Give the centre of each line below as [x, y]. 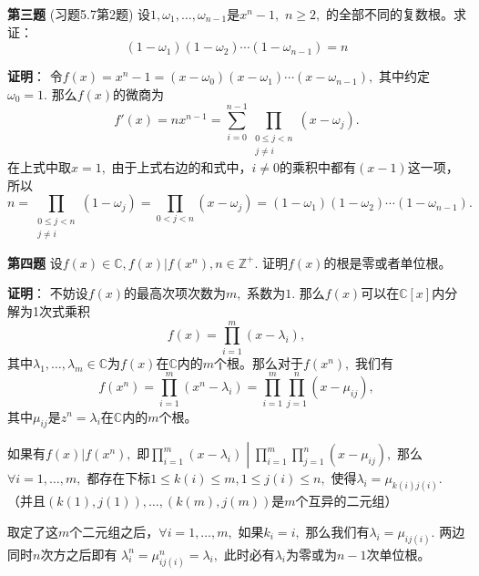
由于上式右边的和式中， [182, 166]
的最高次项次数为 [175, 293]
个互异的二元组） [347, 501]
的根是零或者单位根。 [387, 262]
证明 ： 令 [35, 76]
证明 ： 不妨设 [48, 293]
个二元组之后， [114, 531]
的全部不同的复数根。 [389, 14]
